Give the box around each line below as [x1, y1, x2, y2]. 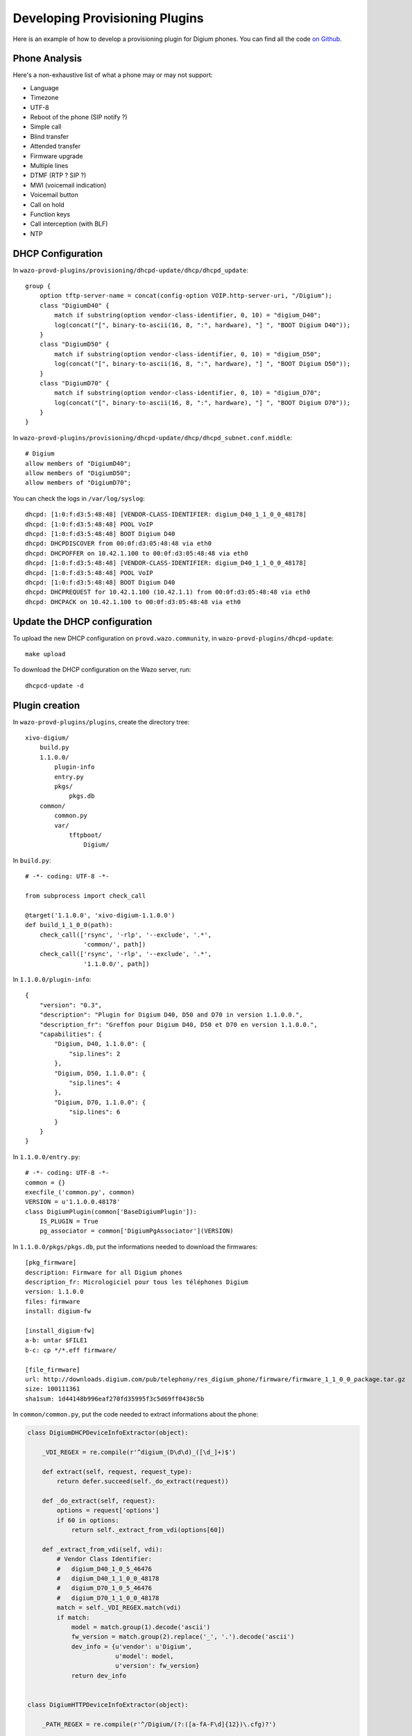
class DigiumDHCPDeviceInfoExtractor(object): [27, 1429, 189, 1437]
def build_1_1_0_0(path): [25, 921, 114, 929]
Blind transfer [30, 132, 69, 140]
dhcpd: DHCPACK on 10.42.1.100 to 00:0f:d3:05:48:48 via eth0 [25, 598, 241, 606]
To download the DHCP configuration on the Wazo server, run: [12, 665, 191, 674]
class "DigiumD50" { [39, 340, 110, 349]
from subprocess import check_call [25, 892, 146, 899]
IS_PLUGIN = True [39, 1217, 98, 1226]
